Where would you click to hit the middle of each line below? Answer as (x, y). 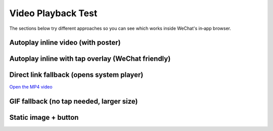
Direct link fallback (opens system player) (76, 75)
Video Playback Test (53, 13)
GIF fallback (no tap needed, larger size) (74, 101)
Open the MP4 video (31, 87)
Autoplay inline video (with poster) (65, 43)
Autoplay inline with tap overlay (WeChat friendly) (90, 59)
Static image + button (44, 118)
